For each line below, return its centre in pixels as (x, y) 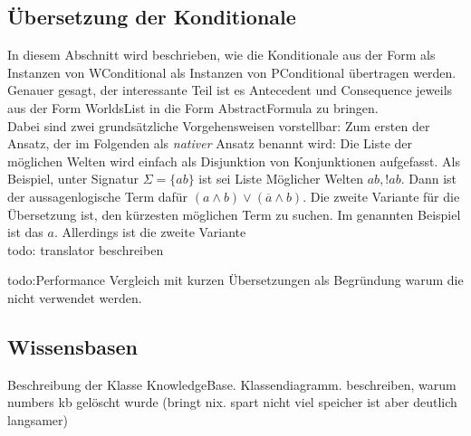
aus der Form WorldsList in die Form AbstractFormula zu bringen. (193, 107)
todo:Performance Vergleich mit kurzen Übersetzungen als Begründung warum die (235, 280)
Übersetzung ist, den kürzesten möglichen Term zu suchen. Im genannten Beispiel (234, 214)
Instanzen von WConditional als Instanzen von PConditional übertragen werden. (232, 72)
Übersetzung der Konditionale (152, 17)
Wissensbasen (72, 346)
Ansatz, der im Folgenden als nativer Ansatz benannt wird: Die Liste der (210, 143)
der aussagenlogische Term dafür (98, 196)
